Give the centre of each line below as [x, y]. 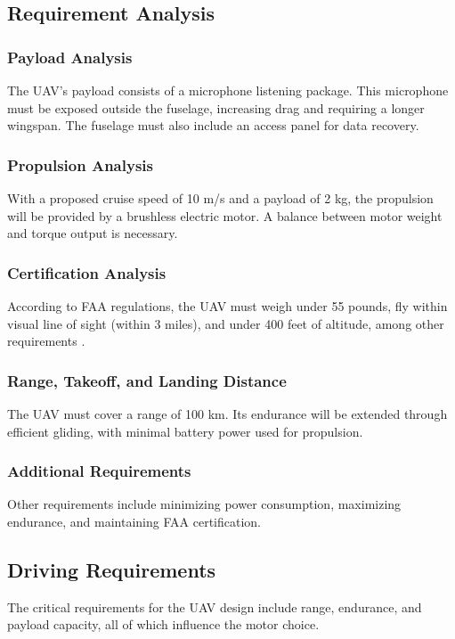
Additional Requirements [99, 471]
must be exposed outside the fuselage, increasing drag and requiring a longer [216, 107]
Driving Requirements [112, 569]
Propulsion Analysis [80, 164]
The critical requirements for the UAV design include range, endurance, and [215, 606]
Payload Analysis [70, 57]
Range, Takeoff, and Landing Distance [147, 380]
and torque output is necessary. [93, 233]
